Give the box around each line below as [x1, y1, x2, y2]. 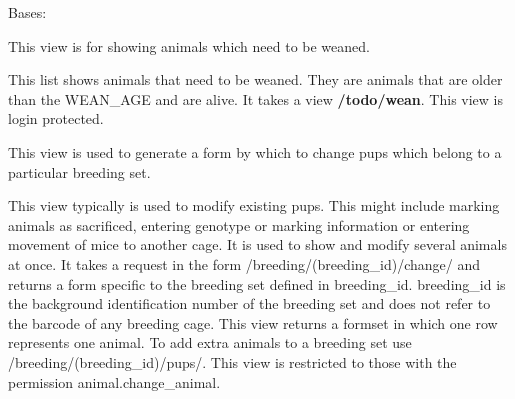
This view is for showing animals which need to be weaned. [8, 35, 370, 56]
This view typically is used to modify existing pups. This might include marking [8, 195, 500, 216]
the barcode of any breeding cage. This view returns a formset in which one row [8, 312, 498, 333]
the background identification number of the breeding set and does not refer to [8, 293, 491, 314]
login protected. [8, 108, 104, 129]
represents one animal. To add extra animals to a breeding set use [8, 332, 412, 353]
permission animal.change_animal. [8, 371, 221, 392]
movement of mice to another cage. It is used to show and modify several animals [8, 234, 507, 255]
